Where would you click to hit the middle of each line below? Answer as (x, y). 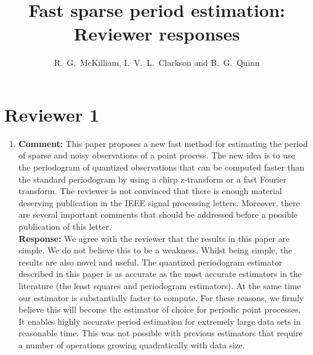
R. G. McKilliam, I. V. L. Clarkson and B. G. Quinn (157, 63)
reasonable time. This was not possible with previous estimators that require (160, 333)
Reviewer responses (157, 34)
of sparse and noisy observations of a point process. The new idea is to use (156, 155)
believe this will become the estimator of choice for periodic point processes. (160, 309)
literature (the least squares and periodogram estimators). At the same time (160, 285)
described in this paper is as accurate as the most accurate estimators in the (160, 274)
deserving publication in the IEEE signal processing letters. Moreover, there (159, 202)
